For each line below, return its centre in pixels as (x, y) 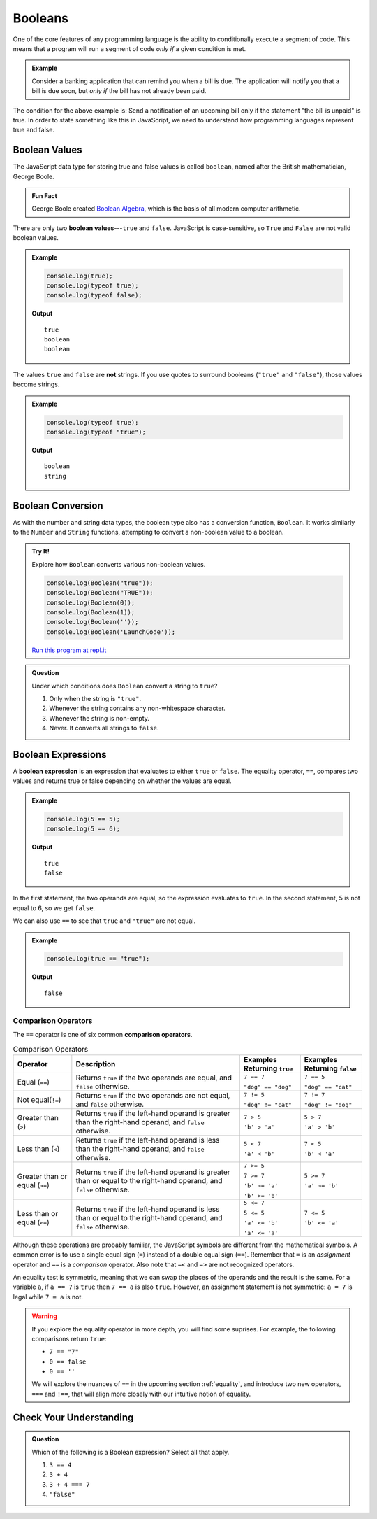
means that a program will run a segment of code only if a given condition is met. (130, 48)
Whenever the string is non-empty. (99, 718)
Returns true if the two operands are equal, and (154, 1078)
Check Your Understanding (73, 1417)
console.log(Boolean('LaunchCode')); (111, 632)
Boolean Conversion (58, 506)
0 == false (68, 1362)
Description (96, 1064)
